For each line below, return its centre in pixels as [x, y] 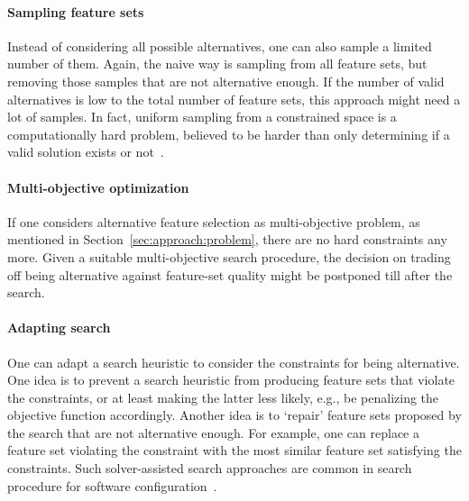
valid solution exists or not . [86, 152]
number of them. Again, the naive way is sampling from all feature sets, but [217, 64]
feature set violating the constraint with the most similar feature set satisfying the [234, 450]
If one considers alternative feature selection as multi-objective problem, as [214, 221]
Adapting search [59, 328]
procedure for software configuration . [112, 485]
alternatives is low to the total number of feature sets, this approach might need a [234, 99]
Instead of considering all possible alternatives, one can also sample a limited [220, 46]
